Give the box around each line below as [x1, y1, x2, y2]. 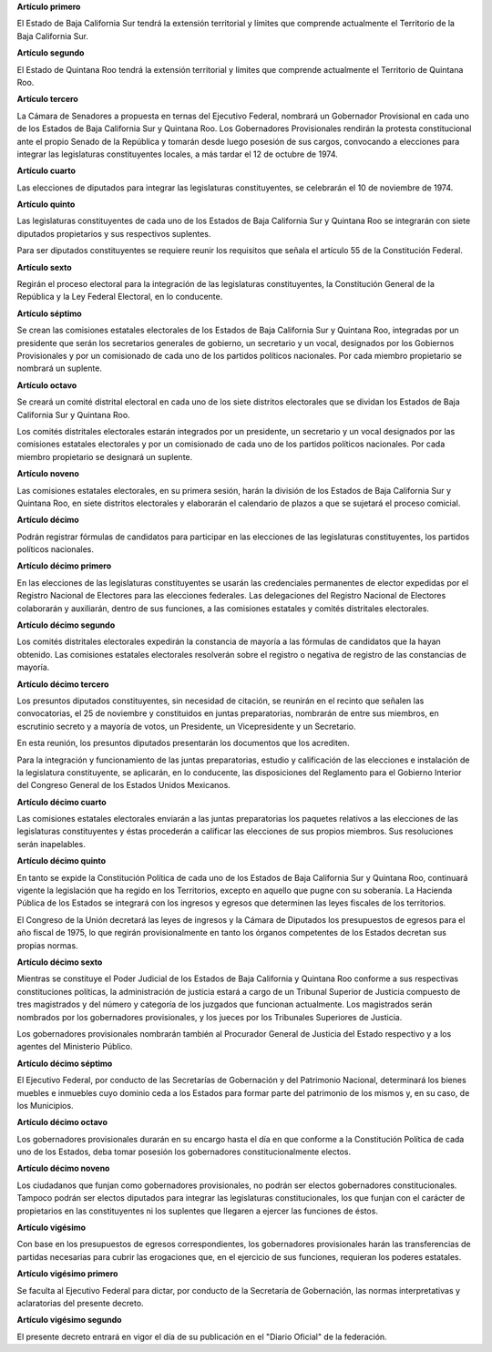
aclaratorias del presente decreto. [16, 1297, 145, 1308]
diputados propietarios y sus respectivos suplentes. [16, 228, 211, 239]
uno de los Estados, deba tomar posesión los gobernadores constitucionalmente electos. [16, 1146, 351, 1157]
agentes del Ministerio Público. [16, 1041, 133, 1052]
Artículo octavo [16, 379, 77, 391]
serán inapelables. [16, 838, 86, 849]
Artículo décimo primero [16, 560, 112, 571]
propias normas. [16, 939, 78, 951]
